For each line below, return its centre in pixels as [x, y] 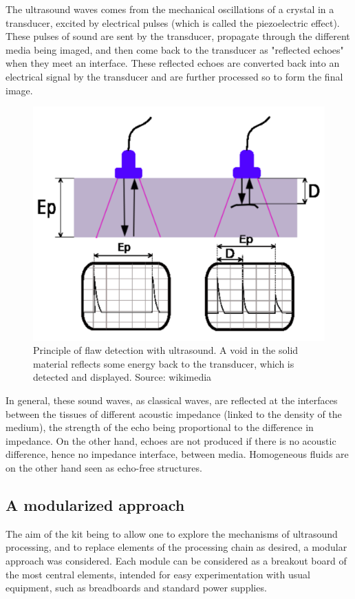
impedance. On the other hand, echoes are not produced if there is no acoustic [171, 440]
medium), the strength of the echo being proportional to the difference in [160, 427]
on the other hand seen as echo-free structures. [104, 468]
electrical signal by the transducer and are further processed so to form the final [174, 76]
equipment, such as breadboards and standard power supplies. [136, 588]
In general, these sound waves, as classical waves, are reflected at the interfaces [172, 400]
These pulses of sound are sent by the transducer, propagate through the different [178, 36]
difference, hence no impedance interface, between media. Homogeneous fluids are [177, 454]
